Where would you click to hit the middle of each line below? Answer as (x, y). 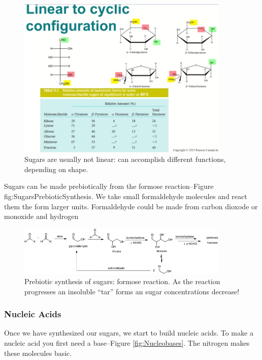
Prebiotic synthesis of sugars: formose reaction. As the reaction (122, 281)
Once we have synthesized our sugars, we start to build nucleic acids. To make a (129, 333)
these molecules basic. (38, 353)
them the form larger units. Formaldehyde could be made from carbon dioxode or (131, 206)
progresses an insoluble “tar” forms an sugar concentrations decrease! (132, 291)
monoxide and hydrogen (41, 216)
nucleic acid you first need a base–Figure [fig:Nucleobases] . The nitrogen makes (127, 342)
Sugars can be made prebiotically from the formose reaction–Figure (109, 186)
